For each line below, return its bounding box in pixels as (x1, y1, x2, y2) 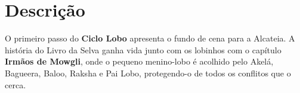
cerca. (5, 78, 26, 91)
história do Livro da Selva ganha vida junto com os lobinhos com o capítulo (5, 43, 282, 56)
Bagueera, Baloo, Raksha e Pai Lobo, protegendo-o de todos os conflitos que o (5, 66, 291, 79)
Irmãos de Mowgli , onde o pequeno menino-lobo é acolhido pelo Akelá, (5, 55, 274, 68)
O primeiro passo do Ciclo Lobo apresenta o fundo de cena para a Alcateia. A (5, 32, 295, 44)
